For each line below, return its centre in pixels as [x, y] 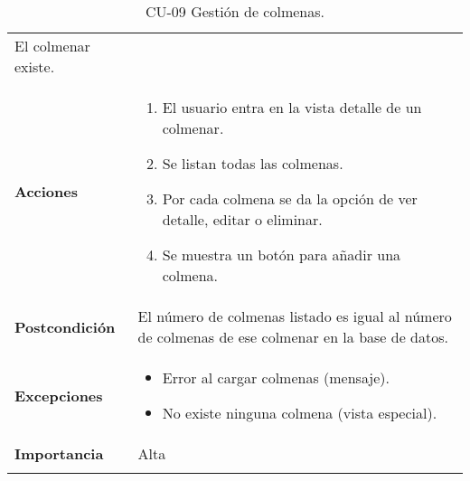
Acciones [46, 191]
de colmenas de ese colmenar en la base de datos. [293, 337]
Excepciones [59, 395]
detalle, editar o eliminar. [242, 219]
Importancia [59, 453]
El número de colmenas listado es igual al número [295, 316]
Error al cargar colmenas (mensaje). [276, 377]
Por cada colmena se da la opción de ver [290, 198]
